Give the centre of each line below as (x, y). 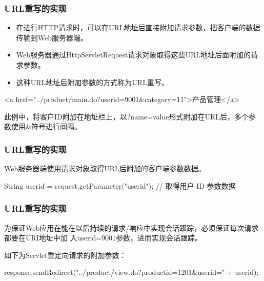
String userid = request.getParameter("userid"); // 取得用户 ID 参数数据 (120, 185)
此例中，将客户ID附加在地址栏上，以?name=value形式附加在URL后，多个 (126, 116)
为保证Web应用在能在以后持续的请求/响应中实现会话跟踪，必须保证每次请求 (131, 227)
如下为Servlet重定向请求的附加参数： (65, 255)
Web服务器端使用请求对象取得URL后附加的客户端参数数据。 (105, 168)
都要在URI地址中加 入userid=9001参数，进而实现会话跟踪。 (103, 238)
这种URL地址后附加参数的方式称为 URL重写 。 (92, 82)
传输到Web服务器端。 (52, 37)
